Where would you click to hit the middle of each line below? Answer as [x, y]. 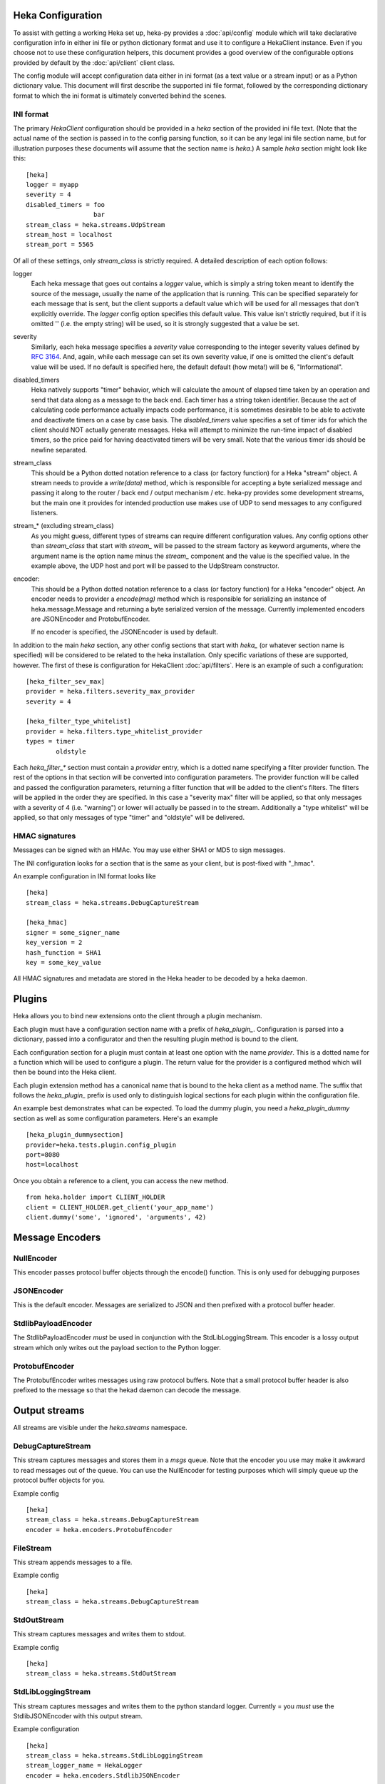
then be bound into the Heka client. [65, 1072]
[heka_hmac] [47, 923]
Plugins [30, 999]
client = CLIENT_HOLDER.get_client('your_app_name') [120, 1207]
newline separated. [59, 450]
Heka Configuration [58, 15]
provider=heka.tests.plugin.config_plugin [101, 1145]
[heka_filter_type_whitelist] [79, 721]
